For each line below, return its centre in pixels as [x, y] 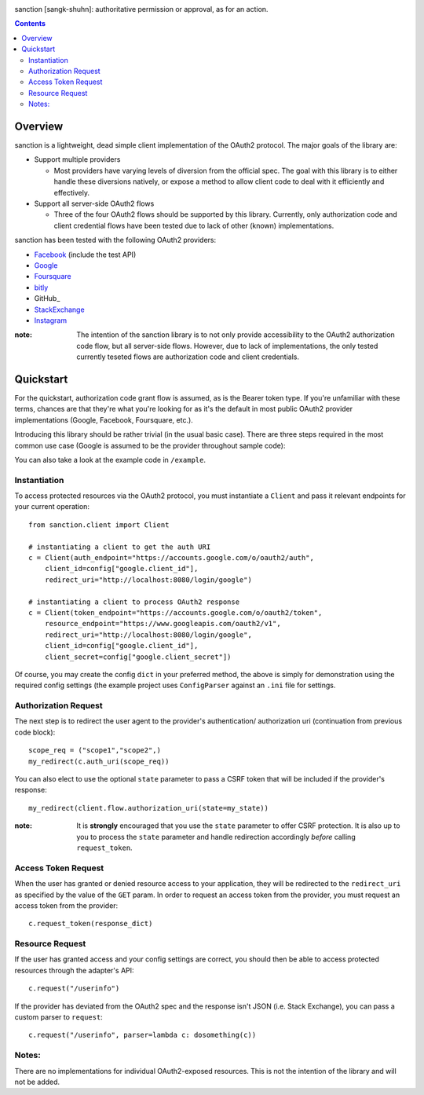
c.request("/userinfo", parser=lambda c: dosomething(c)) [143, 1035]
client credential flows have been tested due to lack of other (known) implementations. [194, 225]
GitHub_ [47, 298]
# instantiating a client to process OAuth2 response [134, 602]
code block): [35, 732]
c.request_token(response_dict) [91, 924]
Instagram [50, 320]
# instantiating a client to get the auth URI [120, 547]
